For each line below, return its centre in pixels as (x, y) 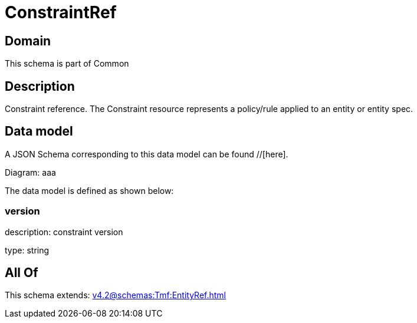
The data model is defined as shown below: (89, 190)
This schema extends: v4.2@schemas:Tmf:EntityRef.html (116, 295)
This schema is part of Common (67, 64)
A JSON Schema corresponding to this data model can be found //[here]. (147, 154)
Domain (28, 41)
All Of (22, 273)
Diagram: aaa (30, 172)
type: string (27, 250)
